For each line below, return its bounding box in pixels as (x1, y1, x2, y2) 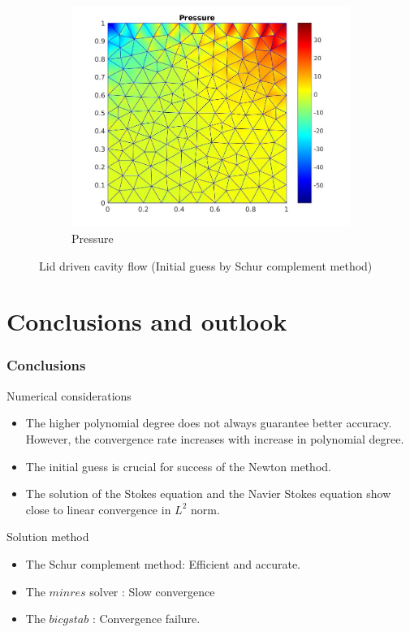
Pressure (71, 230, 114, 246)
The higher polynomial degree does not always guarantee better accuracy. (25, 414, 392, 431)
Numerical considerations (6, 387, 132, 404)
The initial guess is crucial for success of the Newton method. (25, 457, 331, 474)
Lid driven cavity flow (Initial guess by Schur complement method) (39, 257, 373, 274)
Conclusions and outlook (6, 305, 287, 338)
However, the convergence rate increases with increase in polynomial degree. (25, 430, 404, 447)
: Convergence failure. (92, 610, 201, 627)
